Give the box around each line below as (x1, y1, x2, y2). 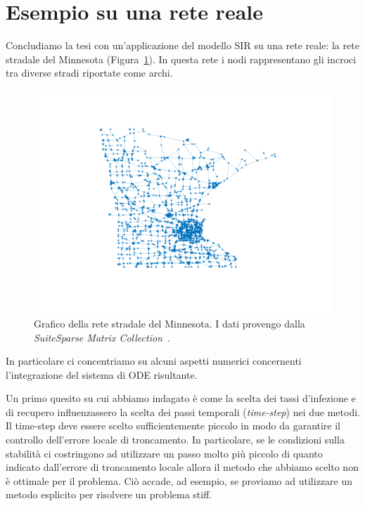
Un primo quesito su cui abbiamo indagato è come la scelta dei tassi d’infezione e (6, 391, 356, 406)
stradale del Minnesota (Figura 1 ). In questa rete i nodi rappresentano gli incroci (6, 51, 357, 66)
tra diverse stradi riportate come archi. (6, 65, 173, 80)
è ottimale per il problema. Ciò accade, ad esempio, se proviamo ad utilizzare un (6, 473, 352, 488)
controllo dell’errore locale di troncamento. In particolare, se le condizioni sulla (6, 432, 345, 447)
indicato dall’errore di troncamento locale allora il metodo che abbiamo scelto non (6, 460, 359, 474)
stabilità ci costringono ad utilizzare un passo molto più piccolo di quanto (6, 446, 323, 460)
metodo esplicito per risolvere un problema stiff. (6, 487, 212, 502)
